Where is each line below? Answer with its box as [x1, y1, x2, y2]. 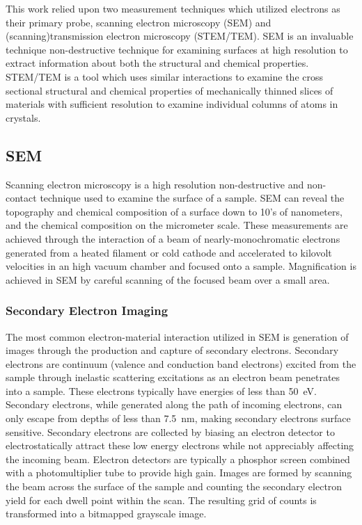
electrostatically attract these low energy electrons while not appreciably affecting [6, 438, 354, 453]
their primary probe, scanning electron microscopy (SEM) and [6, 15, 271, 29]
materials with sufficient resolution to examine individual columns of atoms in [6, 97, 338, 111]
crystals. [6, 110, 41, 124]
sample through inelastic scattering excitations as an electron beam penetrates [6, 370, 340, 385]
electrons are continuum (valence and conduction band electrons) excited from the [6, 356, 356, 371]
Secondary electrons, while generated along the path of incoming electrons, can [6, 397, 343, 412]
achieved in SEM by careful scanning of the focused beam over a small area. [6, 272, 330, 286]
